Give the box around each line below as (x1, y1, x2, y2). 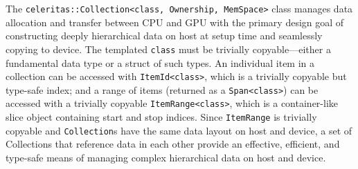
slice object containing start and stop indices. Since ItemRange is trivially (6, 110, 317, 124)
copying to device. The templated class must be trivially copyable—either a (6, 41, 331, 56)
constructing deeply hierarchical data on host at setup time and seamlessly (6, 28, 323, 43)
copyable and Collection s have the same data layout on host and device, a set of (6, 123, 352, 137)
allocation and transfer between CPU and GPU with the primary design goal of (6, 14, 344, 29)
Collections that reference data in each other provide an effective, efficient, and (6, 137, 340, 151)
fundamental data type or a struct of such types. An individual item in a (6, 55, 315, 70)
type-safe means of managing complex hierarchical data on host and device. (6, 150, 326, 164)
